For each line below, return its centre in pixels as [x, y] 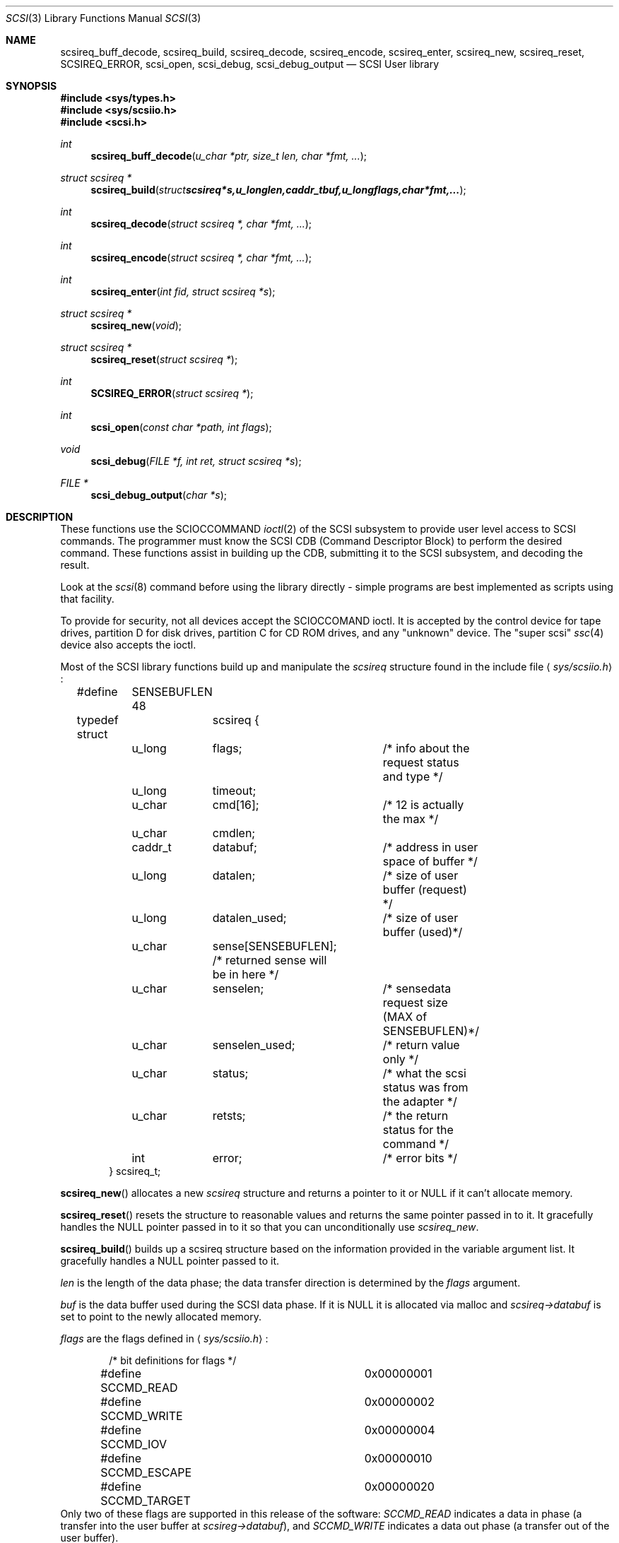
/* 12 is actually [423, 805]
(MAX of [405, 1017]
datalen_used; [249, 918]
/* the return [415, 1116]
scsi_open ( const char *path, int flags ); [181, 427]
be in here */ [246, 974]
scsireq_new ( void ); [136, 325]
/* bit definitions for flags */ [173, 1360]
